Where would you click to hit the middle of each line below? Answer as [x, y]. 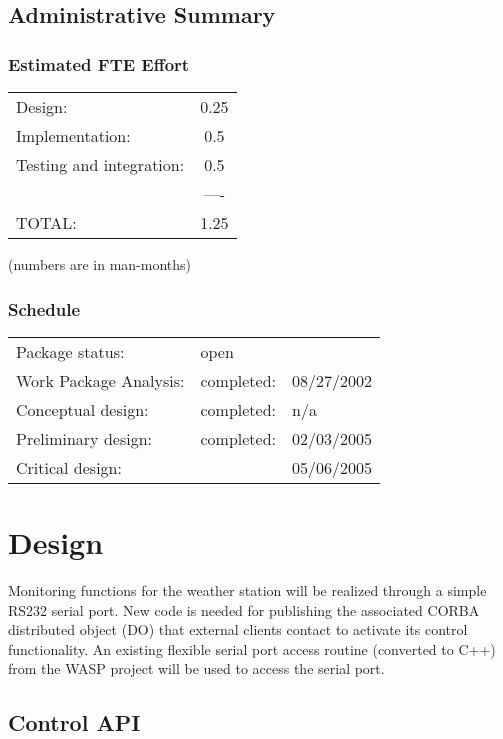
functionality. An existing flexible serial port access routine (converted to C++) [252, 648]
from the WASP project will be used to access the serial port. [196, 668]
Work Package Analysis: [100, 380]
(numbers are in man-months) [100, 264]
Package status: [70, 351]
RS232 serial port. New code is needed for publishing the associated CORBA [244, 609]
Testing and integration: [100, 164]
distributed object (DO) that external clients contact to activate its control [238, 629]
